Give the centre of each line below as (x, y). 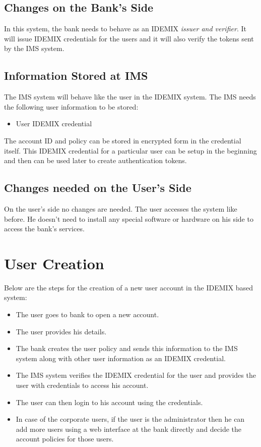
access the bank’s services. (44, 229)
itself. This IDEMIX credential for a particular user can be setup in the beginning (130, 150)
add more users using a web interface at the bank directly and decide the (128, 429)
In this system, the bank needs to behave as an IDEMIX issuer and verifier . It (125, 29)
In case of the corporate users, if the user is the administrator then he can (130, 419)
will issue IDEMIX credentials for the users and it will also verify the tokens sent (129, 38)
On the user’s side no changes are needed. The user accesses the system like (121, 208)
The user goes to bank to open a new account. (87, 314)
